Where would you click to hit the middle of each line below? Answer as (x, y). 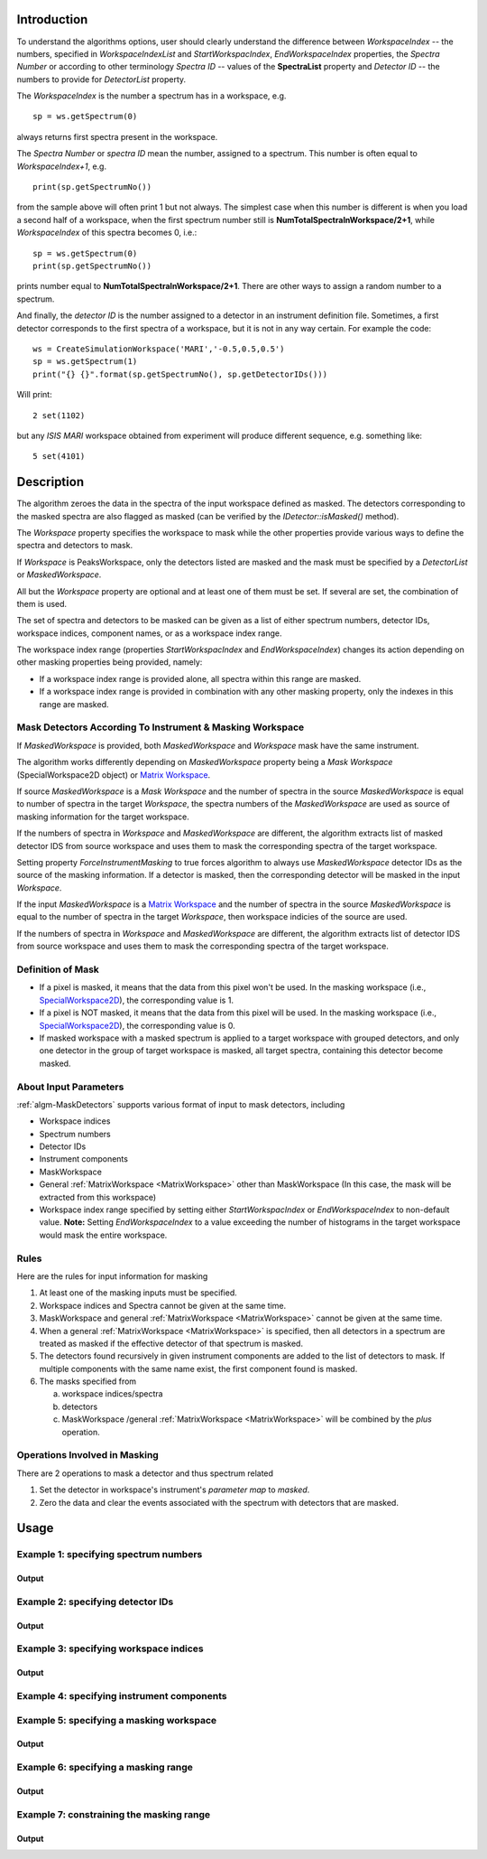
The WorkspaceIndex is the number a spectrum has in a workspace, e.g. (152, 96)
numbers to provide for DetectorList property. (101, 79)
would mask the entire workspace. (103, 1235)
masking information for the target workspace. (103, 817)
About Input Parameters (70, 1087)
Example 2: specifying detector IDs (95, 1602)
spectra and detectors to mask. (75, 546)
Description (51, 482)
